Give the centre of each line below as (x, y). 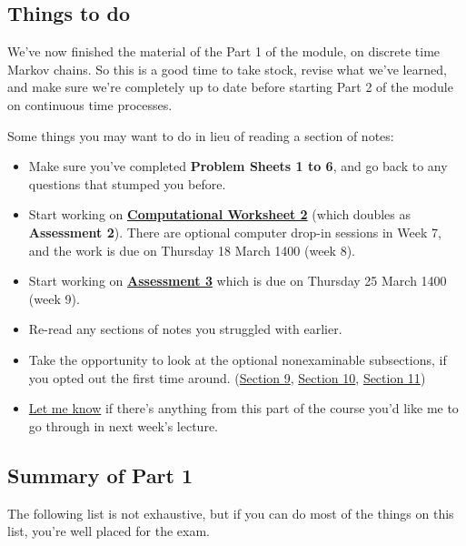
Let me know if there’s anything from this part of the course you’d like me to (243, 408)
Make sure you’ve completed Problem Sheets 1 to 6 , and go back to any (238, 166)
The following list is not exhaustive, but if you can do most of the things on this (231, 513)
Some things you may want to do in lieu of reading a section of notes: (201, 135)
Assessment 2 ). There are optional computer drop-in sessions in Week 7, (235, 232)
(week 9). (54, 298)
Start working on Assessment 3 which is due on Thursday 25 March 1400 (238, 281)
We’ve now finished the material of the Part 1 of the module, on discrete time (224, 51)
